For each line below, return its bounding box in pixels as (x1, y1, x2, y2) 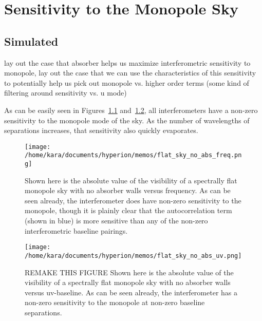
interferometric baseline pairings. (25, 225, 128, 236)
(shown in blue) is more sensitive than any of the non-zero (25, 215, 208, 226)
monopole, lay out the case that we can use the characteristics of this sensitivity (4, 67, 256, 78)
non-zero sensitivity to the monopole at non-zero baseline (25, 297, 205, 308)
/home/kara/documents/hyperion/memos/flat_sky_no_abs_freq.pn (25, 152, 242, 159)
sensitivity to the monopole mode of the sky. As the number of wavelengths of (4, 115, 250, 125)
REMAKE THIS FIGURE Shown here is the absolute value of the (25, 267, 234, 277)
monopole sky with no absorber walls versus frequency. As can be (25, 185, 231, 196)
